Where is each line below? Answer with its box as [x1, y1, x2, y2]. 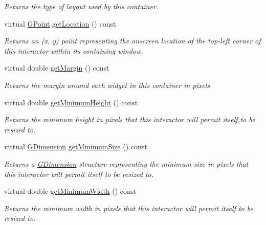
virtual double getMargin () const [4, 62, 109, 73]
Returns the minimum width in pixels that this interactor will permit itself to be [4, 202, 253, 213]
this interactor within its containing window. [4, 45, 143, 56]
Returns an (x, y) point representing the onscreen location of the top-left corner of [4, 35, 261, 46]
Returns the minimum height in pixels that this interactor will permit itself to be [4, 114, 255, 125]
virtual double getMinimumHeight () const [4, 97, 138, 107]
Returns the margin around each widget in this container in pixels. [4, 79, 212, 90]
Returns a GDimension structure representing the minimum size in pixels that [4, 158, 249, 169]
